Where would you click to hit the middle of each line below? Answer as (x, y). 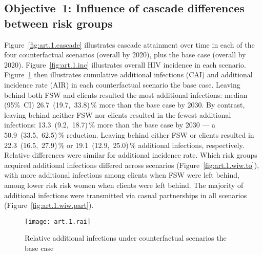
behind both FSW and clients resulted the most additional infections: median (126, 94)
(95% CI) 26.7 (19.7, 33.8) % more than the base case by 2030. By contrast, (125, 105)
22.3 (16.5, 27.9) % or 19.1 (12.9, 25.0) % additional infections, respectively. (124, 145)
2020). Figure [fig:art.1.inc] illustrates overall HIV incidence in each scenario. (125, 64)
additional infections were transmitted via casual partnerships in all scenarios (126, 195)
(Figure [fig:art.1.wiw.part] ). (49, 205)
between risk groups (58, 23)
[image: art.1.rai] (58, 221)
